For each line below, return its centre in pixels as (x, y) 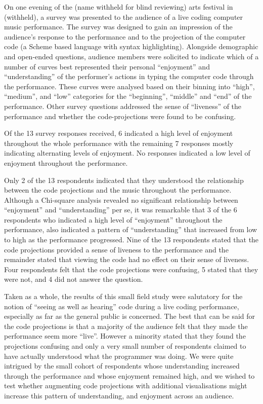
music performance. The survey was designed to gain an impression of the (118, 27)
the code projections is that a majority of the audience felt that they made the (126, 326)
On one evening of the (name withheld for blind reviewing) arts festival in (119, 7)
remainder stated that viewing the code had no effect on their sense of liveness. (127, 259)
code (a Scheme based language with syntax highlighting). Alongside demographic (131, 46)
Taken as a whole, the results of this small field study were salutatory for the (123, 296)
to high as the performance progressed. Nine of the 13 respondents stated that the (131, 240)
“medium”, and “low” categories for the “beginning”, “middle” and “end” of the (128, 96)
